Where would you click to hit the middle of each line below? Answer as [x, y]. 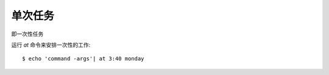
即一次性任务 [27, 34]
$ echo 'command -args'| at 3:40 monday [83, 59]
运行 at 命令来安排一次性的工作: [51, 45]
